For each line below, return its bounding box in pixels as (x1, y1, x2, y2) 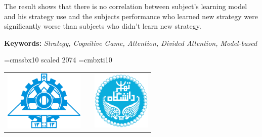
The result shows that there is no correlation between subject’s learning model (4, 1, 247, 11)
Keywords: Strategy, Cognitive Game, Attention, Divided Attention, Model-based (4, 37, 257, 48)
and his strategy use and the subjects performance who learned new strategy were (4, 11, 258, 21)
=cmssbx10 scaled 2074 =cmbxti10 (4, 54, 112, 65)
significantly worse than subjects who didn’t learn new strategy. (4, 21, 201, 31)
